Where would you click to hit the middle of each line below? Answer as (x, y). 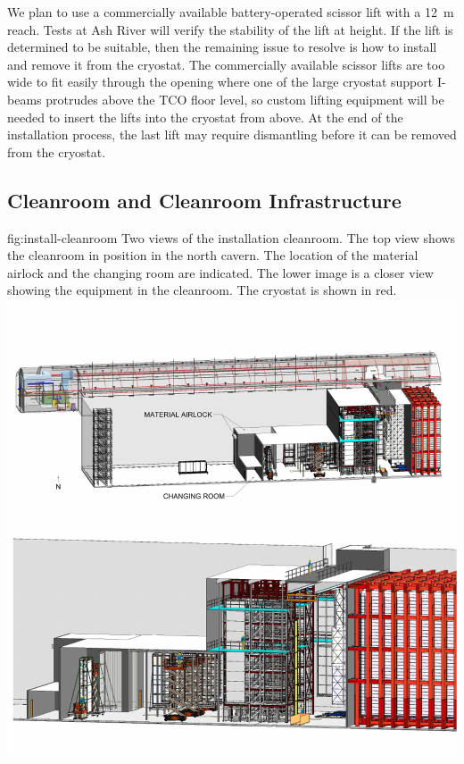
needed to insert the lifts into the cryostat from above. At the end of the (205, 117)
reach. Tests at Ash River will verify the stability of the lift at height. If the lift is (230, 29)
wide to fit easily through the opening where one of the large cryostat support (220, 82)
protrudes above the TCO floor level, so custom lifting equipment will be (245, 99)
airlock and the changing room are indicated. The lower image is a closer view (220, 272)
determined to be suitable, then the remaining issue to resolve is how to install (222, 47)
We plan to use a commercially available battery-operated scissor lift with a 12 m (231, 12)
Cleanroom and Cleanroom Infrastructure (204, 200)
